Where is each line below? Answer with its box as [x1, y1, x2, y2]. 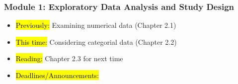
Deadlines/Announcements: [15, 70, 99, 80]
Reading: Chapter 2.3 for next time [15, 53, 123, 64]
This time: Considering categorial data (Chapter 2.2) [15, 36, 177, 47]
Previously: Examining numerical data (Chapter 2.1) [15, 20, 176, 30]
